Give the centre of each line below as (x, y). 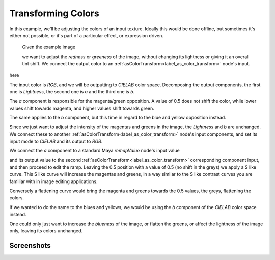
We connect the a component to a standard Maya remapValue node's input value (95, 151)
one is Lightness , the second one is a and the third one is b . (72, 92)
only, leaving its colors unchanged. (46, 231)
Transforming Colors (54, 13)
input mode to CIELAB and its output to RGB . (56, 141)
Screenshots (30, 245)
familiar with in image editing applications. (53, 181)
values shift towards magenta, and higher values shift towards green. (82, 108)
